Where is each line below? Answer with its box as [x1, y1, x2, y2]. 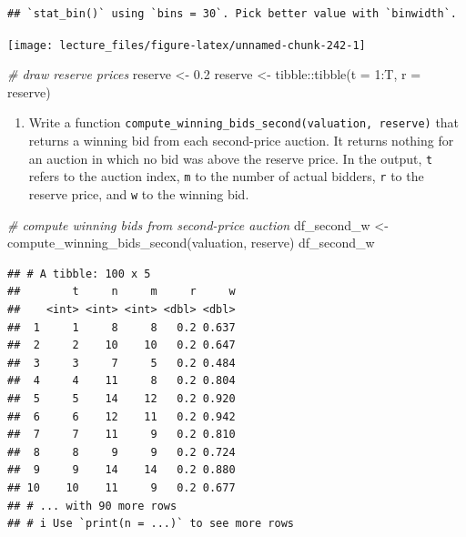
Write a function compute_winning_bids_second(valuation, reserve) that [28, 113, 460, 132]
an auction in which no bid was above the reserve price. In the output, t [28, 148, 433, 167]
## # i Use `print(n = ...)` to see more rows [7, 517, 294, 531]
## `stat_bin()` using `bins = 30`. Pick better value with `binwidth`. [7, 7, 457, 20]
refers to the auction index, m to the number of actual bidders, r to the [28, 167, 424, 186]
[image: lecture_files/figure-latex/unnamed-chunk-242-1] [7, 38, 366, 52]
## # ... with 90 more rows [7, 499, 177, 512]
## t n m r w [7, 285, 236, 299]
